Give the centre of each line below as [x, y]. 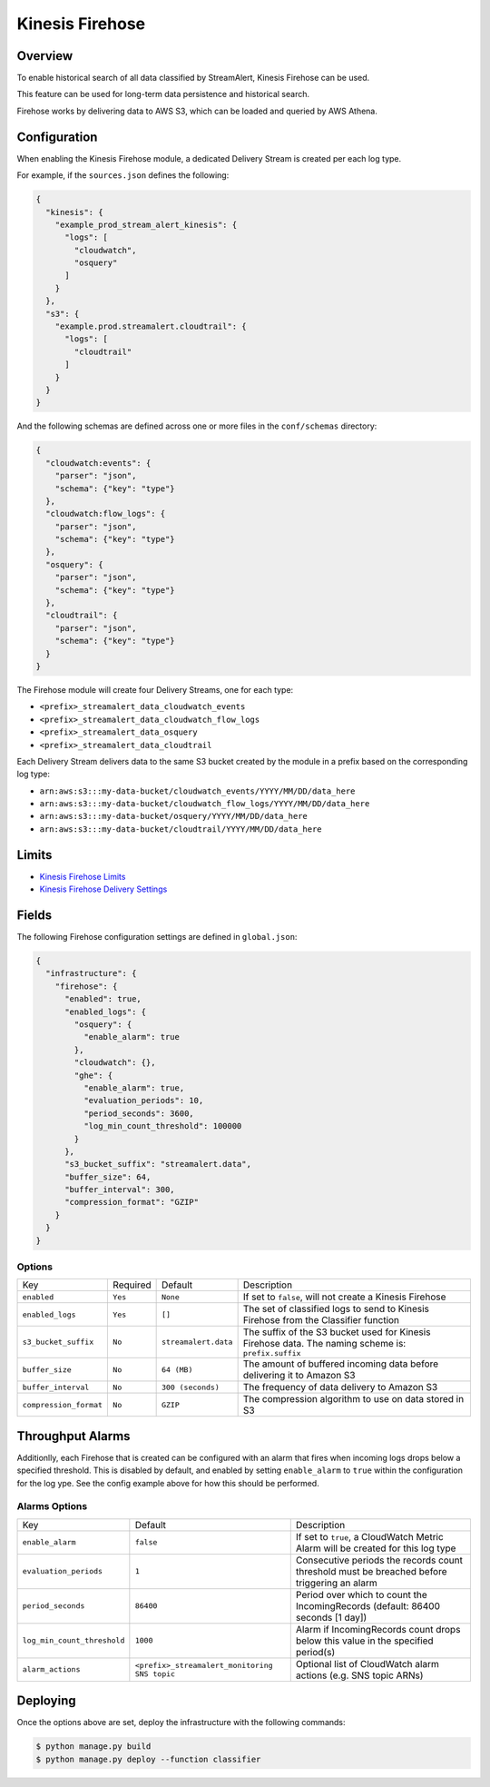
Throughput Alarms [73, 1436]
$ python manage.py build [93, 1747]
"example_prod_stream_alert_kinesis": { [146, 224]
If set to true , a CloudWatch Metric [369, 1536]
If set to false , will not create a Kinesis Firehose [344, 1297]
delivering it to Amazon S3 [299, 1376]
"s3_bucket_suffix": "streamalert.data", [158, 1164]
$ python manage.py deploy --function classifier [148, 1759]
